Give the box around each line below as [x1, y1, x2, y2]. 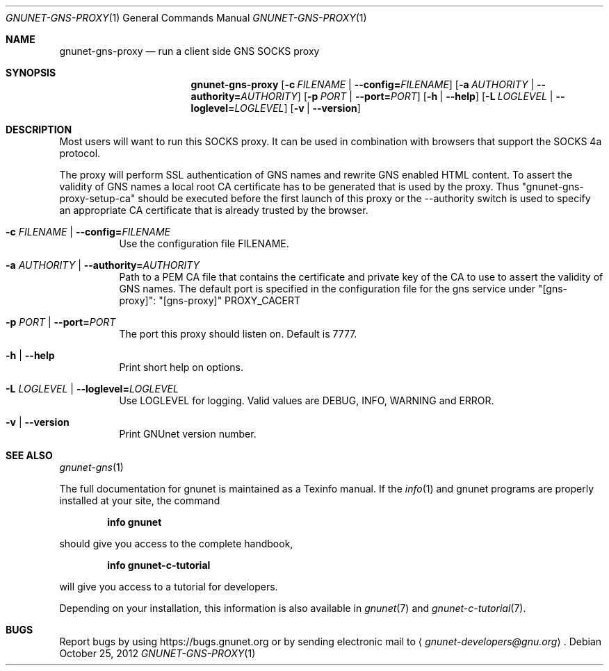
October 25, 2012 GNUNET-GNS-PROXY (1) [59, 647, 256, 659]
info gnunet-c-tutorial [107, 559, 211, 571]
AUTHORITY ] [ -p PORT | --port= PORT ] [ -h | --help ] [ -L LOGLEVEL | [241, 90, 553, 102]
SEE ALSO [6, 449, 53, 461]
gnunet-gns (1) [59, 461, 124, 473]
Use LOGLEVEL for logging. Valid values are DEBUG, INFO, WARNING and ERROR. [119, 395, 494, 406]
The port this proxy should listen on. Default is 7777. [119, 328, 357, 340]
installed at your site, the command [59, 495, 220, 506]
